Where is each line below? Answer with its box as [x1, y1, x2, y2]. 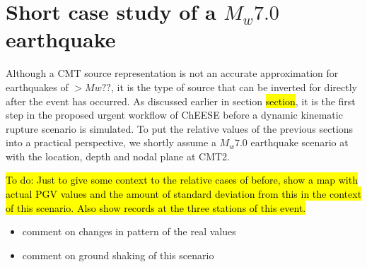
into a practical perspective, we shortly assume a [6, 135, 216, 150]
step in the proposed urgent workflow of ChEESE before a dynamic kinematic [6, 107, 343, 122]
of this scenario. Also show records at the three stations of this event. [6, 200, 306, 215]
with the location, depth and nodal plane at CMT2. [6, 148, 230, 163]
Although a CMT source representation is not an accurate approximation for [6, 66, 339, 81]
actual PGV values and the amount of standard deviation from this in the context [6, 186, 362, 201]
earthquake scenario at [250, 135, 349, 150]
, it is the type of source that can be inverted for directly [110, 79, 357, 94]
